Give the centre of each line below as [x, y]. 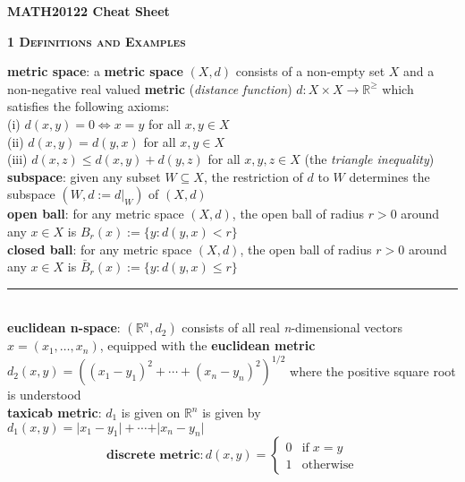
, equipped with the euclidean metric [207, 345]
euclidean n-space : [64, 327]
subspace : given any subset [84, 176]
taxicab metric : [55, 412]
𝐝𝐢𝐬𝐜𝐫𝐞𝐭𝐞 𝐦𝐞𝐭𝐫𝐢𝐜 [153, 456]
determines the [389, 176]
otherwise [328, 465]
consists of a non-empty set [310, 71]
